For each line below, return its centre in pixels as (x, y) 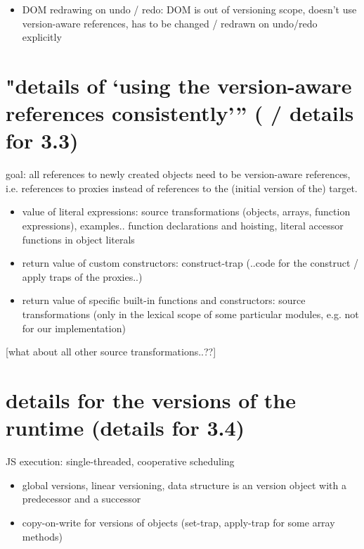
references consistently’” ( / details (180, 113)
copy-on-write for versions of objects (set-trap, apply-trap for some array (178, 522)
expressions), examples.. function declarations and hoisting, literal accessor (183, 226)
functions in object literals (78, 239)
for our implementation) (74, 328)
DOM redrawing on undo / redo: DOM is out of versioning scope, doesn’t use (189, 9)
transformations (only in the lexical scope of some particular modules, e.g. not (190, 314)
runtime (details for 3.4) (125, 428)
